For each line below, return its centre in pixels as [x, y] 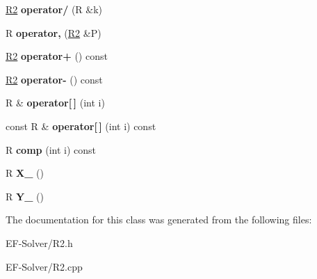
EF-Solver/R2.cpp [44, 266]
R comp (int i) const [51, 149]
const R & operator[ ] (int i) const [81, 126]
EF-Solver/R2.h [39, 242]
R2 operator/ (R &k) [54, 9]
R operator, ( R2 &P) [54, 32]
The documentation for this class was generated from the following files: [159, 220]
